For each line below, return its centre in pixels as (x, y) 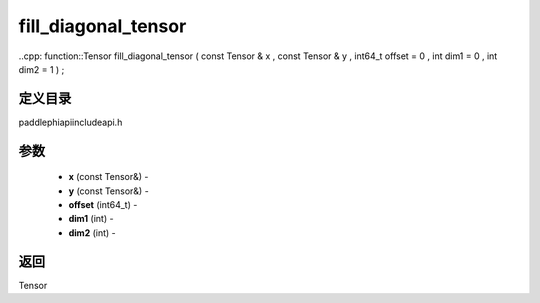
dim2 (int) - (92, 232)
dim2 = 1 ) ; (41, 69)
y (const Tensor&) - (108, 191)
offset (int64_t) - (103, 205)
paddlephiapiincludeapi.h (70, 122)
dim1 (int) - (91, 219)
